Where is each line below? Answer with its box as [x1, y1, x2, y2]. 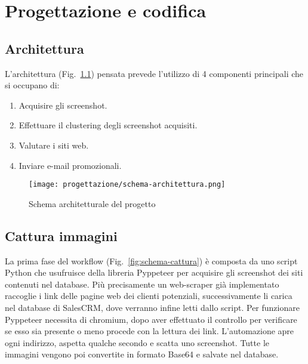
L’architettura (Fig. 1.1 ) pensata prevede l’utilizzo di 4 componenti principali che [5, 67, 304, 79]
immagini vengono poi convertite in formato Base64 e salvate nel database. [5, 348, 279, 360]
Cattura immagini [5, 226, 118, 245]
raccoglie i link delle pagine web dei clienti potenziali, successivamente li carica [5, 289, 292, 302]
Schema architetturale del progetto [29, 197, 156, 209]
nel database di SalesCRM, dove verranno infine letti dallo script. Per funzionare [5, 301, 300, 313]
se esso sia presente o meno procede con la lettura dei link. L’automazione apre [5, 325, 294, 337]
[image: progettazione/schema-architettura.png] [29, 180, 226, 189]
